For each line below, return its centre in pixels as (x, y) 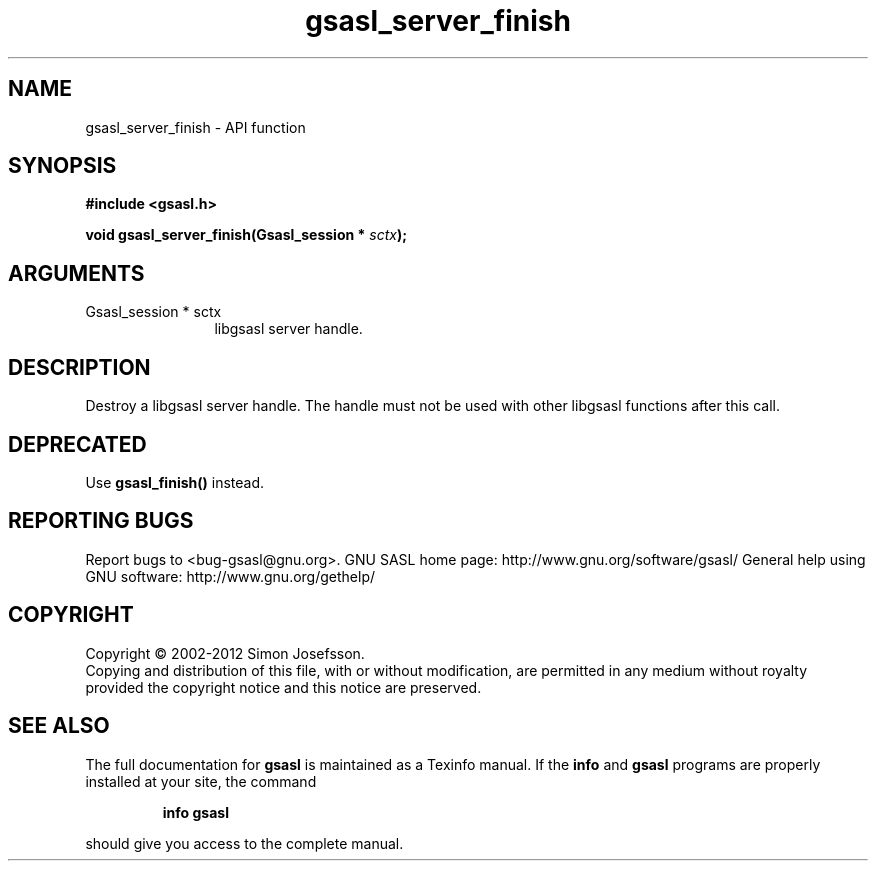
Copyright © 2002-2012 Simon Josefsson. (225, 653)
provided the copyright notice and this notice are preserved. (283, 687)
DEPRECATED (77, 444)
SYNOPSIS (62, 166)
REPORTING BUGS (101, 521)
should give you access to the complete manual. (244, 843)
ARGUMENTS (76, 273)
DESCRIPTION (79, 367)
